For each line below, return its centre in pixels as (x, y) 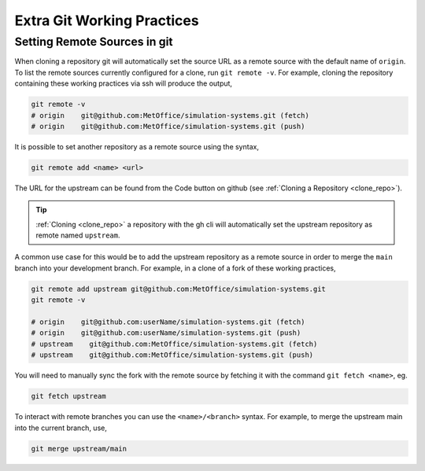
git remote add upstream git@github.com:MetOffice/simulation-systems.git (179, 289)
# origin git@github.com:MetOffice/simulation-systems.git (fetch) (170, 115)
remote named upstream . (78, 235)
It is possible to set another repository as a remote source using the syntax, (137, 146)
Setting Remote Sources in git (94, 42)
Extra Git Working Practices (107, 20)
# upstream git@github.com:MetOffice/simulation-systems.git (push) (172, 355)
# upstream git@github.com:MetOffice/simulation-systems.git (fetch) (174, 344)
